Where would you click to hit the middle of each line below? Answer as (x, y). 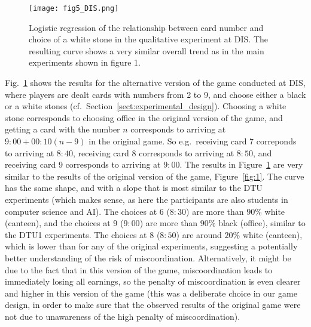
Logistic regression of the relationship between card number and (146, 27)
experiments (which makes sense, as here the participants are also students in (147, 199)
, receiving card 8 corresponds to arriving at (154, 152)
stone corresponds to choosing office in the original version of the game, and (144, 117)
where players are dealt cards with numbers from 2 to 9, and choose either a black (155, 94)
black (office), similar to (262, 223)
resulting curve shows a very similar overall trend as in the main (147, 50)
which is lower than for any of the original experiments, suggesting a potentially (151, 246)
